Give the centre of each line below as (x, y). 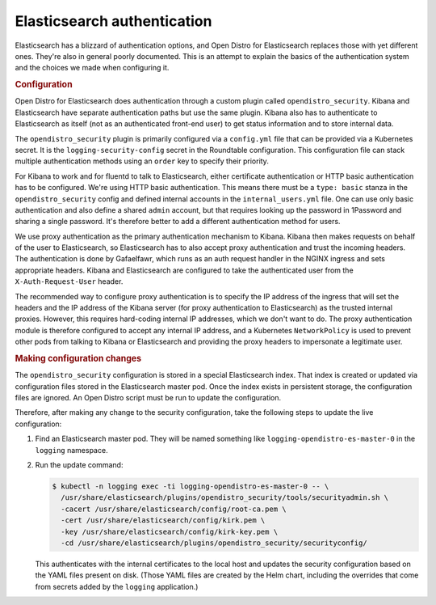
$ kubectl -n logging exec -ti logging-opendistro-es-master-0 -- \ (191, 486)
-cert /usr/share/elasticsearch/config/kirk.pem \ (163, 520)
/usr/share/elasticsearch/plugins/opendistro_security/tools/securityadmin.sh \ (225, 498)
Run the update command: (79, 464)
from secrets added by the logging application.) (117, 586)
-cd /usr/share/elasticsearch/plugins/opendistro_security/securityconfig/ (214, 543)
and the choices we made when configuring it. (92, 68)
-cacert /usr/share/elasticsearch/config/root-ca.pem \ (174, 509)
